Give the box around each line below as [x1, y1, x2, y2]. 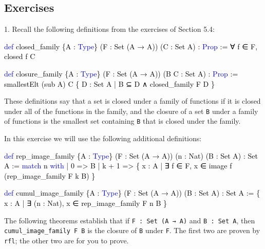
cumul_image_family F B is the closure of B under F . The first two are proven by [4, 225, 260, 236]
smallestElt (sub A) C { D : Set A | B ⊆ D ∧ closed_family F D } [4, 78, 215, 89]
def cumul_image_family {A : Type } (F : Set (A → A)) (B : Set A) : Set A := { [4, 187, 260, 198]
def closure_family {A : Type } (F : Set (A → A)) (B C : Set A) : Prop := [4, 68, 238, 79]
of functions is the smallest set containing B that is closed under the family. [4, 116, 241, 126]
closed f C [4, 51, 35, 62]
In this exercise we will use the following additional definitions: [4, 133, 202, 144]
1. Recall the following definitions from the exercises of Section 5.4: [4, 24, 215, 34]
